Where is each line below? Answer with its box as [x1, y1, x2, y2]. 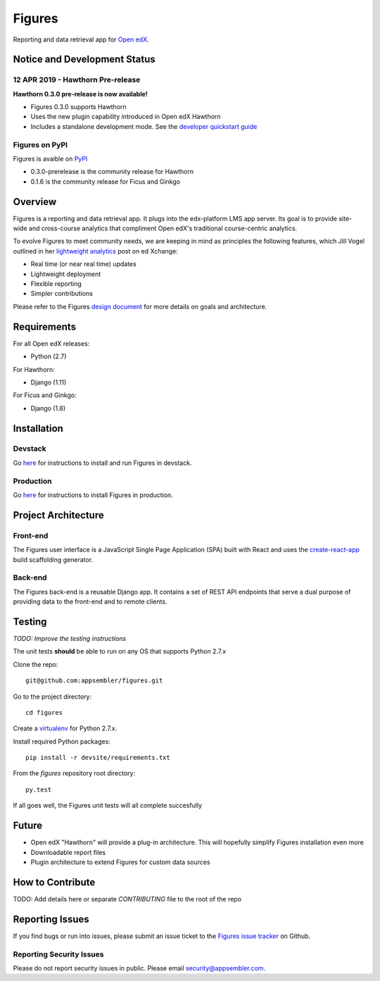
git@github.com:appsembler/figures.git [25, 677, 163, 685]
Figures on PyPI [13, 139, 68, 149]
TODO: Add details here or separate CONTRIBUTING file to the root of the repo [13, 894, 242, 903]
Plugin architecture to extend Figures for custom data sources [30, 858, 210, 866]
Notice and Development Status [13, 54, 156, 65]
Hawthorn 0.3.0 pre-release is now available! [13, 89, 148, 98]
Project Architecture [13, 509, 105, 521]
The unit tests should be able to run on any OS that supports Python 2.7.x [13, 647, 227, 656]
